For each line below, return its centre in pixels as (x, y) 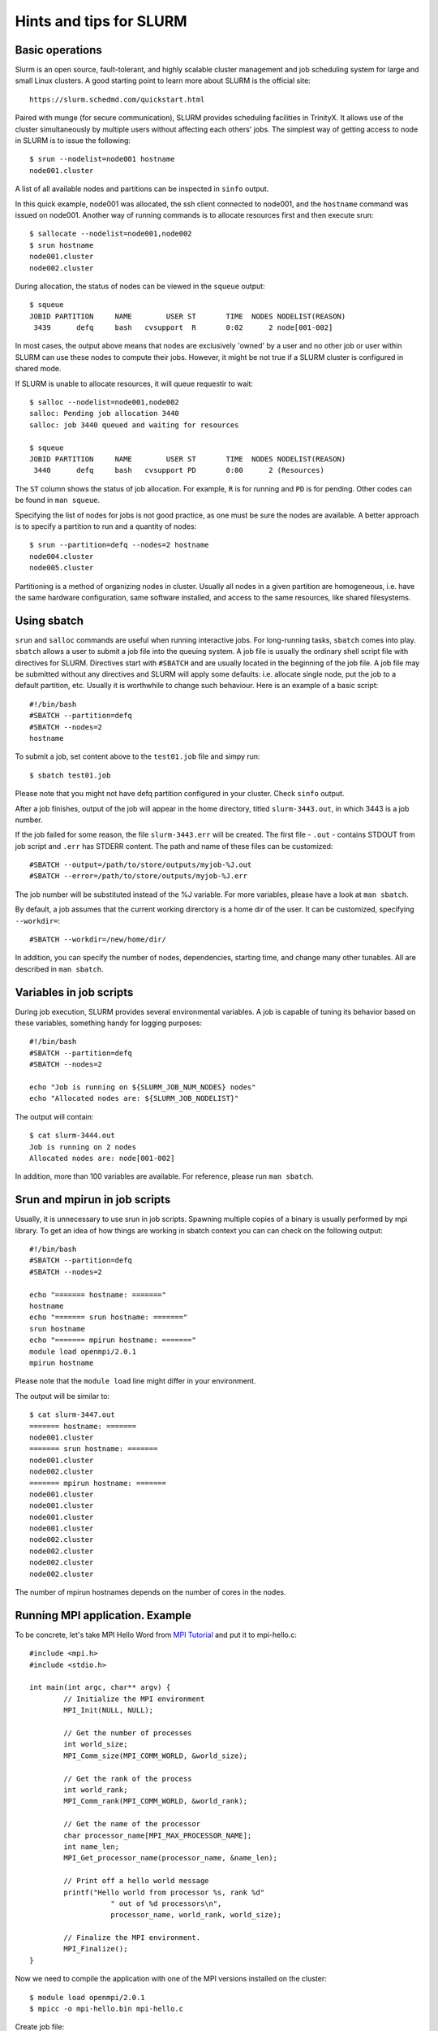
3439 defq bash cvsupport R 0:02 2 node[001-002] (183, 328)
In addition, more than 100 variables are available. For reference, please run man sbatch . (164, 1176)
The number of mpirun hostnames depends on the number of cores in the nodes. (150, 1592)
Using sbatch (49, 620)
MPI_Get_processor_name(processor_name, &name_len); (170, 1858)
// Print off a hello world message (137, 1881)
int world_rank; (96, 1790)
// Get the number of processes (128, 1733)
